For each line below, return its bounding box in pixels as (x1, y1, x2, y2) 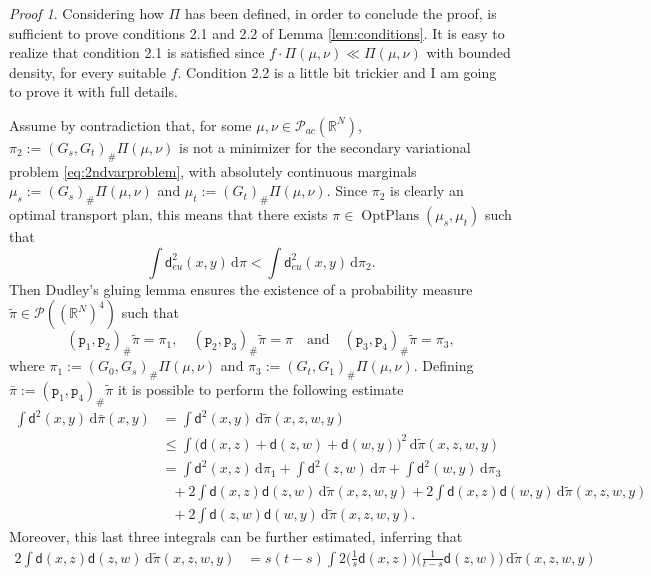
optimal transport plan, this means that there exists (9, 204, 328, 225)
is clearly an (390, 180, 464, 201)
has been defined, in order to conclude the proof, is (184, 3, 497, 23)
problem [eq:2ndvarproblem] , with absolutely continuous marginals (9, 160, 417, 181)
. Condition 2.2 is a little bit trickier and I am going (177, 61, 497, 82)
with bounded (426, 42, 511, 63)
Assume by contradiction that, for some (9, 114, 252, 135)
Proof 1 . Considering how (9, 3, 164, 23)
